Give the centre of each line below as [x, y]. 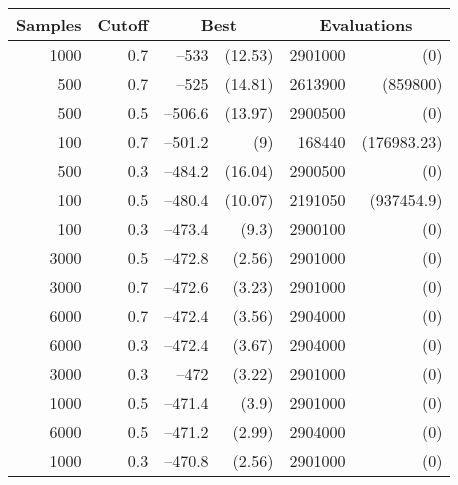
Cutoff [123, 24]
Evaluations [366, 24]
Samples [49, 24]
